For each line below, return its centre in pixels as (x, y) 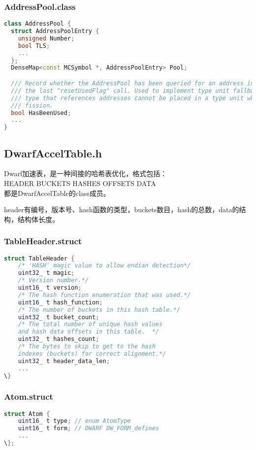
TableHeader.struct (43, 241)
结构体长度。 (38, 219)
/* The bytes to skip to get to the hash (87, 347)
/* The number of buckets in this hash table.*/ (99, 310)
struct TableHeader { (39, 258)
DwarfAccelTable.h (53, 153)
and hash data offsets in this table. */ (88, 332)
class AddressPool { (38, 24)
